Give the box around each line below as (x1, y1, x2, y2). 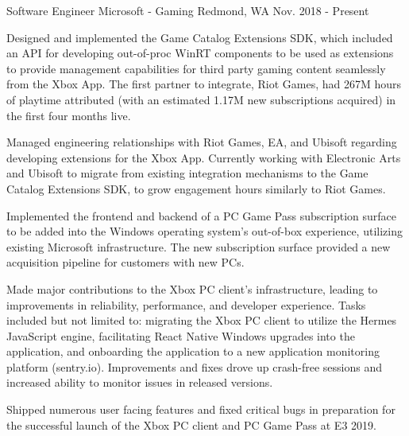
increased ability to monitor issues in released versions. (6, 374, 273, 391)
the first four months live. (6, 107, 131, 123)
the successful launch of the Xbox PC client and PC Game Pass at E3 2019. (6, 416, 376, 433)
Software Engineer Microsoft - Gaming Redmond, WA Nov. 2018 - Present (6, 2, 369, 18)
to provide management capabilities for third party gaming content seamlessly (6, 60, 386, 76)
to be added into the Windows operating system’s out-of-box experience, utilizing (6, 223, 403, 239)
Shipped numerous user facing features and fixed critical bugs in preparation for (6, 401, 395, 418)
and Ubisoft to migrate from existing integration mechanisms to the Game (6, 165, 368, 181)
